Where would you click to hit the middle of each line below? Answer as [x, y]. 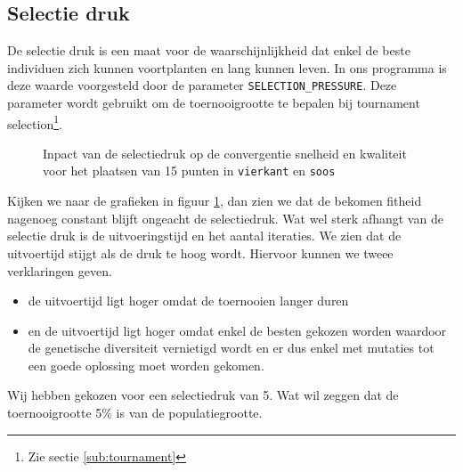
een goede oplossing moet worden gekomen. [146, 365]
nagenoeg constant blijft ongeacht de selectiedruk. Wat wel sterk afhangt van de [225, 218]
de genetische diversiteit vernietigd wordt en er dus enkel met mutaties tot [231, 348]
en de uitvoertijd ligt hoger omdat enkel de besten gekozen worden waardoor [237, 330]
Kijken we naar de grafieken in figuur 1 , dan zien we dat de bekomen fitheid [215, 201]
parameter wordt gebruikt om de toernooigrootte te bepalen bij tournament [214, 103]
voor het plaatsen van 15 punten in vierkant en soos [189, 171]
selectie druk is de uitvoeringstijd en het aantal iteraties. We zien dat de [204, 236]
